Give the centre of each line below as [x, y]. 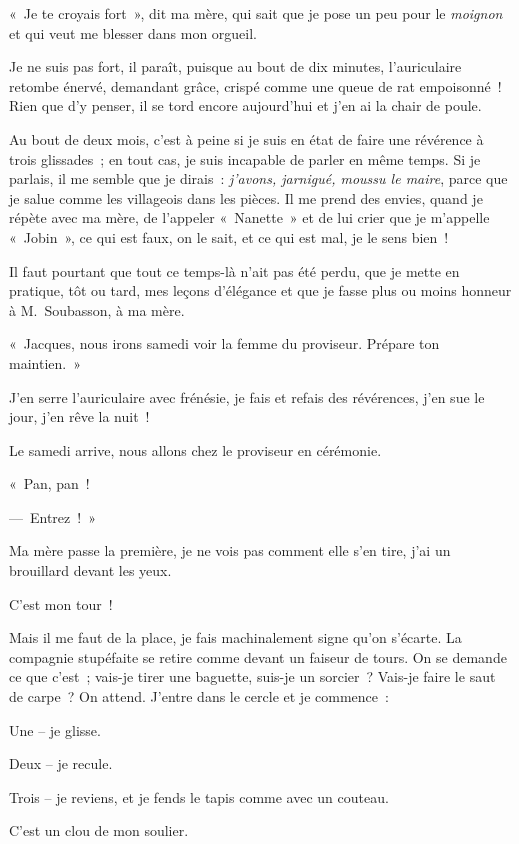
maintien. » [45, 362]
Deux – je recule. [61, 763]
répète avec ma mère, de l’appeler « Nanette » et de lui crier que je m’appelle [249, 217]
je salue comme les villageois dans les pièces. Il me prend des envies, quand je [246, 197]
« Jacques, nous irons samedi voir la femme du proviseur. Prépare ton [224, 343]
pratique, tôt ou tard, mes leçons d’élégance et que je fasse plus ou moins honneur [260, 290]
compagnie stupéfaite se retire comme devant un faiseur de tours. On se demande [258, 656]
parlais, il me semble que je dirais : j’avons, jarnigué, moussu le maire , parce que [258, 178]
